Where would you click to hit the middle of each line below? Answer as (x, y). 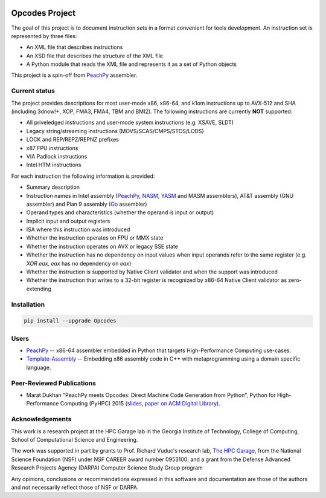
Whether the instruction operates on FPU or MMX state (95, 238)
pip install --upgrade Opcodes (70, 321)
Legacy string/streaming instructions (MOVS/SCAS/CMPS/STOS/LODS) (115, 131)
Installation (28, 304)
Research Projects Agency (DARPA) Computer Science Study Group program (107, 468)
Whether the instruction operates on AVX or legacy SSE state (102, 246)
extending (39, 289)
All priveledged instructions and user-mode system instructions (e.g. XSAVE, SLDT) (130, 123)
